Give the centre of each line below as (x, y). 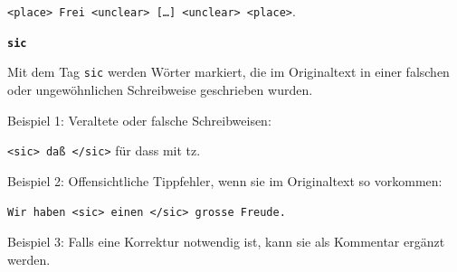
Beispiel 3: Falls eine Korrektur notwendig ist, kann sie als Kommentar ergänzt (226, 242)
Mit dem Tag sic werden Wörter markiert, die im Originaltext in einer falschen (228, 72)
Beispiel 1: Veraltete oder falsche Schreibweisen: (139, 120)
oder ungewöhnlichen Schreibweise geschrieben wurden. (160, 89)
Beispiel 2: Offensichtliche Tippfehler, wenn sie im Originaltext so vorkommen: (225, 180)
